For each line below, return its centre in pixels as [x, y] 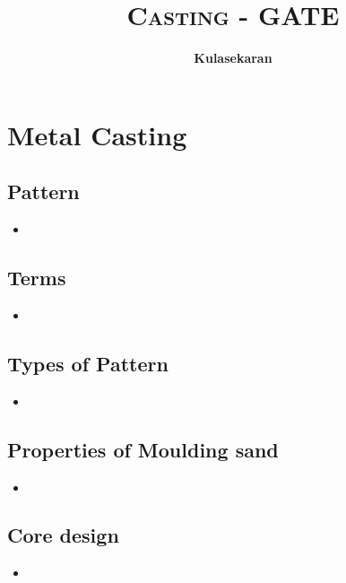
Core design [63, 535]
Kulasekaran [233, 58]
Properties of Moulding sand [143, 449]
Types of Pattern [88, 363]
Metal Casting [97, 134]
